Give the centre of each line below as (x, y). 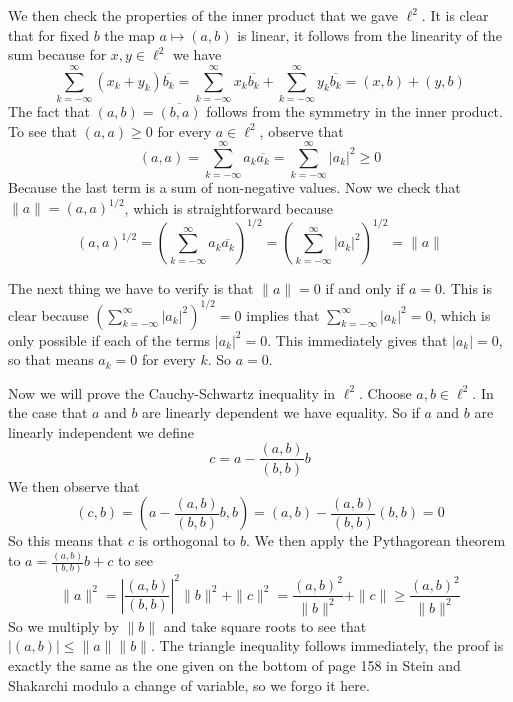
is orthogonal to (187, 540)
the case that (48, 412)
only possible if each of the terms (109, 339)
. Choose (385, 392)
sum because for (57, 54)
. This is (467, 288)
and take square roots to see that (265, 625)
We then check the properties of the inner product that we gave (203, 15)
